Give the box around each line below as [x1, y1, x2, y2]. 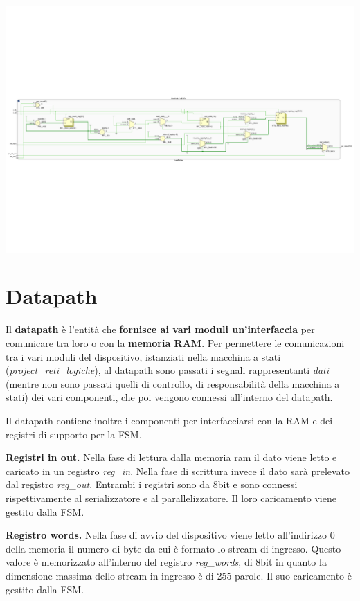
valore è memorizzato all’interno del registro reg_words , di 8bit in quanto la [6, 555, 327, 569]
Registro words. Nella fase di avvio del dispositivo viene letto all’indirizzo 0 [6, 528, 335, 542]
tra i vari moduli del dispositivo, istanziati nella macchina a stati [6, 349, 281, 364]
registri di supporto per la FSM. [6, 427, 142, 441]
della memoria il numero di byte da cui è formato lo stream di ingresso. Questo [6, 541, 341, 555]
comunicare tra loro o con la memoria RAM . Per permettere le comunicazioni [6, 336, 345, 350]
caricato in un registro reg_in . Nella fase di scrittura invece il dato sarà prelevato [6, 463, 350, 478]
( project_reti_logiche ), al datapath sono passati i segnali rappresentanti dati [6, 363, 329, 377]
